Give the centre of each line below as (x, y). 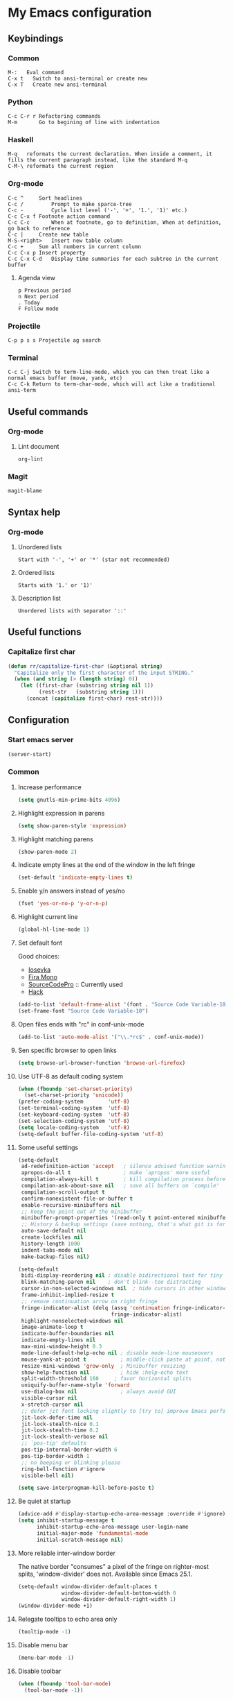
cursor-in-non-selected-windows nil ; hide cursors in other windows (125, 1289)
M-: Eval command (36, 72)
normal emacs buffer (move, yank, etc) (65, 378)
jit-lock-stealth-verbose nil (65, 1437)
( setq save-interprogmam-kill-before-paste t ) (86, 1488)
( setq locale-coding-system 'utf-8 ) (74, 1127)
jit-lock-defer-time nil (57, 1417)
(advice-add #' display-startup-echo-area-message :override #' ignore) (122, 1514)
